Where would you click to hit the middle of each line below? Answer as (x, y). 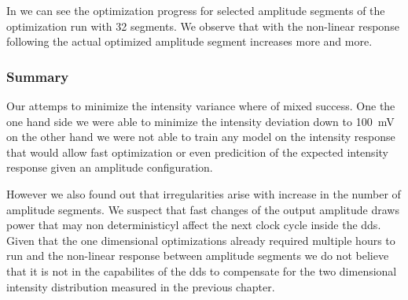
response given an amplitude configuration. (110, 167)
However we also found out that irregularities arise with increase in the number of (204, 193)
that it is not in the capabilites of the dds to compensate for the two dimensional (202, 270)
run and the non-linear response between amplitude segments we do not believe (198, 256)
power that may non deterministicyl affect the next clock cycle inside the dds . (194, 225)
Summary (38, 76)
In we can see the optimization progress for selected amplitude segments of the (196, 10)
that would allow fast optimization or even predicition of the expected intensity (197, 152)
